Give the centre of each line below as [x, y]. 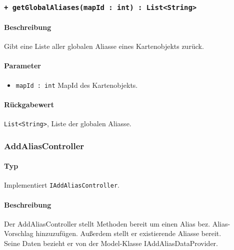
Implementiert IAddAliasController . [62, 185]
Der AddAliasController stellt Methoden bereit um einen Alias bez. [107, 223]
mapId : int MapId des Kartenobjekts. [77, 85]
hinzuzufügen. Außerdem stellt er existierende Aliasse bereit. [128, 233]
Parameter [22, 66]
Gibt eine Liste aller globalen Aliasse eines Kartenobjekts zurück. [104, 46]
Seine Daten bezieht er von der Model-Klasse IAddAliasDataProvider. [111, 243]
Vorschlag [19, 233]
